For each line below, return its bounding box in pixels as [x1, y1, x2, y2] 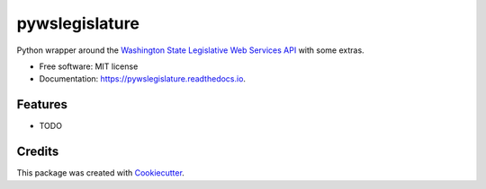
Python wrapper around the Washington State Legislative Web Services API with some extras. [16, 45, 364, 56]
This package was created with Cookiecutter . [16, 168, 184, 178]
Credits [16, 144, 59, 159]
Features [16, 97, 67, 112]
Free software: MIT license [39, 61, 139, 72]
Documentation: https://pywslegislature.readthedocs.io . [39, 73, 247, 84]
